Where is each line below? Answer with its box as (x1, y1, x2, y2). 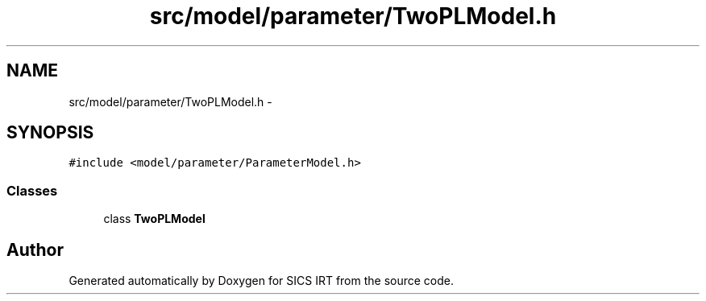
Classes (6, 182, 58, 199)
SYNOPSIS (6, 122, 94, 143)
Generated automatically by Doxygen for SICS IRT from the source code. (69, 274, 455, 288)
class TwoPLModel (103, 212, 206, 226)
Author (6, 239, 64, 260)
